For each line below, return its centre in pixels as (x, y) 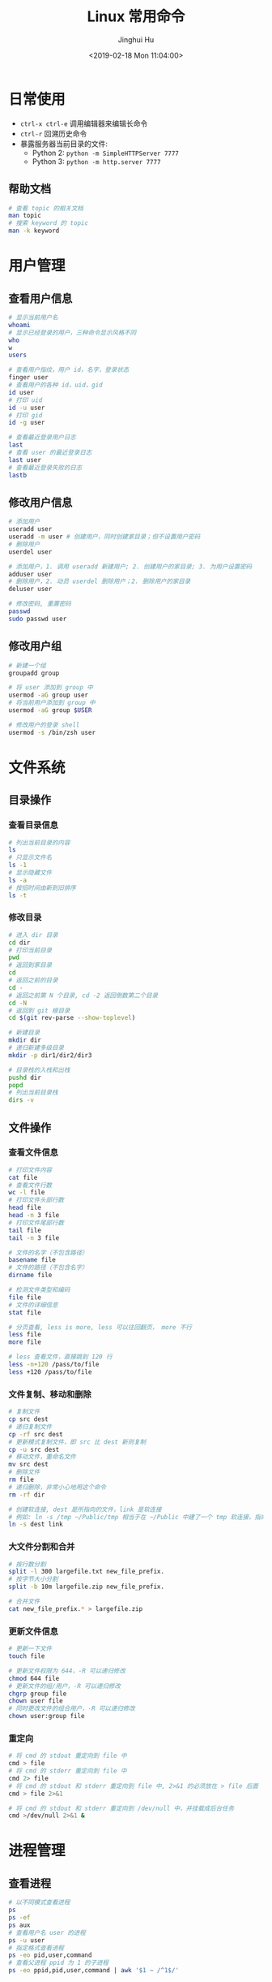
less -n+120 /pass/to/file (54, 1365)
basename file (32, 1260)
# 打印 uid (25, 400)
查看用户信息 (40, 298)
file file (25, 1297)
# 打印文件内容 (30, 1170)
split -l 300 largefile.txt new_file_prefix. (86, 1572)
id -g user (27, 423)
